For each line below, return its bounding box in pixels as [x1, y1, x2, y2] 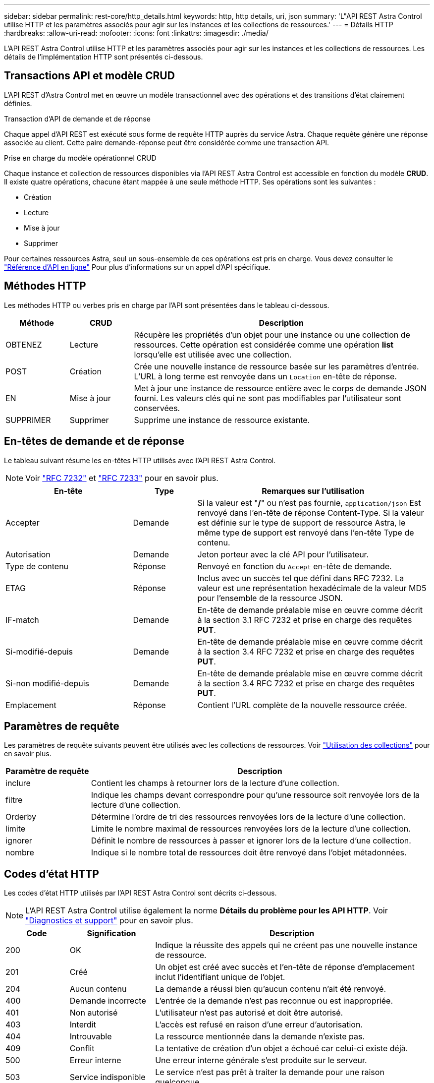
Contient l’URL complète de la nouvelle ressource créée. [197, 700, 407, 710]
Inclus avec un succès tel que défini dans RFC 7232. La [197, 573, 404, 583]
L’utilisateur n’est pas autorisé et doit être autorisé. [155, 1008, 343, 1018]
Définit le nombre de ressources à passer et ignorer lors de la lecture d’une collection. [91, 836, 411, 846]
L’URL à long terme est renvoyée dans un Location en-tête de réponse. [134, 371, 397, 381]
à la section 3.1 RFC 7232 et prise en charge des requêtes [197, 614, 412, 625]
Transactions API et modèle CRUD [4, 69, 175, 82]
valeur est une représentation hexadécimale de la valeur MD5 [197, 583, 427, 593]
